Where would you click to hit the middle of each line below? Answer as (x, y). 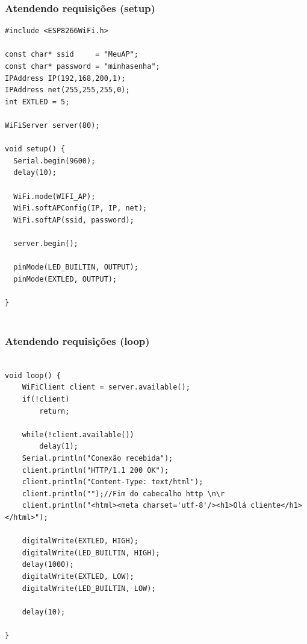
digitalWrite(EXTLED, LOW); (78, 576)
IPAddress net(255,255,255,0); (67, 90)
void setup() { (35, 149)
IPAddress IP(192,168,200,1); (65, 78)
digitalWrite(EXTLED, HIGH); (80, 541)
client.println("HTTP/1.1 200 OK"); (95, 470)
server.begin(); (46, 243)
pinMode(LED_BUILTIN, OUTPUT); (76, 267)
